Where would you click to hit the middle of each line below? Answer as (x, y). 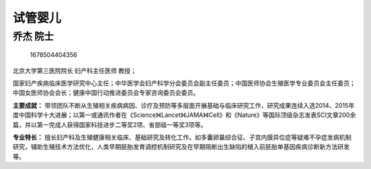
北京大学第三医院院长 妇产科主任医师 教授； (75, 70)
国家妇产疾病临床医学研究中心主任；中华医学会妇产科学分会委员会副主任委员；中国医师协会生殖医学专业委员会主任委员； (184, 83)
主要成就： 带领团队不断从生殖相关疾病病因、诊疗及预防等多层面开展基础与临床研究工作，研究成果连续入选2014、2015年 (184, 105)
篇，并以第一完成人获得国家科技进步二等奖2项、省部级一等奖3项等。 (110, 124)
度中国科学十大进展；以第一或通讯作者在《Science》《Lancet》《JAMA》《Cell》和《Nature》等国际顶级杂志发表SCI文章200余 (184, 115)
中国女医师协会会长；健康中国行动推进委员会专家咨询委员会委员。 (106, 93)
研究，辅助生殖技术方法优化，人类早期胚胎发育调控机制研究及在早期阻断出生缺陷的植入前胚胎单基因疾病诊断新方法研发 (181, 147)
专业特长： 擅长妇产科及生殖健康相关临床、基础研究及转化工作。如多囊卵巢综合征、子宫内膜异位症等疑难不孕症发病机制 (182, 137)
